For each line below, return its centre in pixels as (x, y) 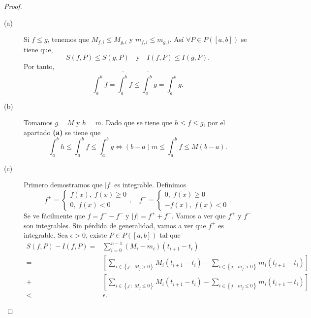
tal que (170, 235)
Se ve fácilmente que (54, 215)
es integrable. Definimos (150, 185)
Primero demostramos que (63, 185)
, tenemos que (68, 39)
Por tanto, (39, 66)
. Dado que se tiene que (137, 123)
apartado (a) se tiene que (62, 132)
